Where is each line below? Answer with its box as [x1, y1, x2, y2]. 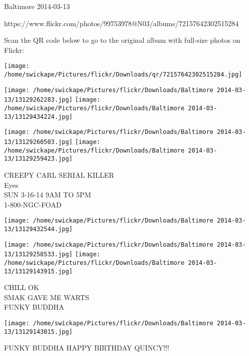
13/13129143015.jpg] [4, 328, 73, 335]
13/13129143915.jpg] [4, 267, 73, 275]
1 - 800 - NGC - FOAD [4, 199, 62, 209]
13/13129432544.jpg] [4, 225, 73, 233]
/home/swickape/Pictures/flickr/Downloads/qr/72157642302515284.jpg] [4, 71, 242, 79]
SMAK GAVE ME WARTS [4, 292, 89, 302]
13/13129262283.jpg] [4, 96, 73, 104]
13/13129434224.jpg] [4, 113, 73, 120]
